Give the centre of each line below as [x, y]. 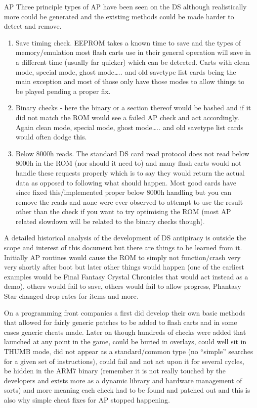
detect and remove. [33, 26]
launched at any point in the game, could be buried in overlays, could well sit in [125, 341]
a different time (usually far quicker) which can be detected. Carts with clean [132, 62]
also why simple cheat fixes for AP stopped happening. [87, 399]
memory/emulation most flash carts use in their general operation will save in [133, 52]
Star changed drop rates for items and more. [71, 296]
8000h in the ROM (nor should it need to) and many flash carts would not [128, 163]
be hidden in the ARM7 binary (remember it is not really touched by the [115, 371]
